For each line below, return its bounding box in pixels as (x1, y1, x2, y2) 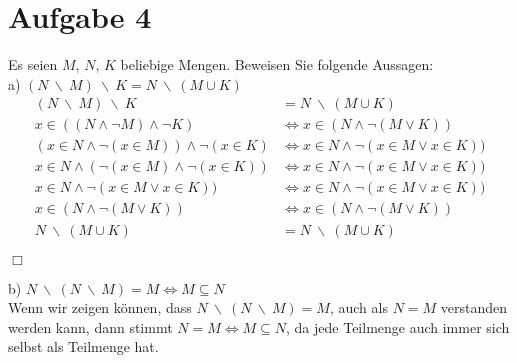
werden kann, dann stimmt (8, 316, 173, 337)
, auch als (329, 297, 388, 318)
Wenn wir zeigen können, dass (8, 297, 192, 318)
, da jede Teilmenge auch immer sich (286, 316, 510, 337)
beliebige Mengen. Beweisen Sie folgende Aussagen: (120, 54, 434, 75)
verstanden (440, 297, 508, 318)
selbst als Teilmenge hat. (8, 336, 159, 357)
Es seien (8, 54, 58, 75)
